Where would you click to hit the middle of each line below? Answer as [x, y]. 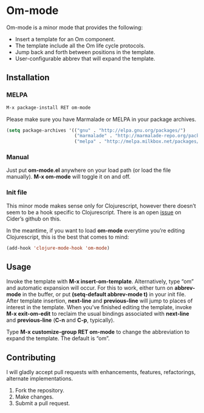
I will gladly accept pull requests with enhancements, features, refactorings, [101, 372]
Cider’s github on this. [34, 219]
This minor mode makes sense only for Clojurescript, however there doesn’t [101, 206]
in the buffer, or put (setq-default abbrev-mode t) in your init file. [104, 295]
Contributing [31, 357]
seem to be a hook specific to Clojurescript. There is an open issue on [94, 212]
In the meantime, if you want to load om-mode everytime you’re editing [96, 230]
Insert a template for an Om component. [65, 39]
